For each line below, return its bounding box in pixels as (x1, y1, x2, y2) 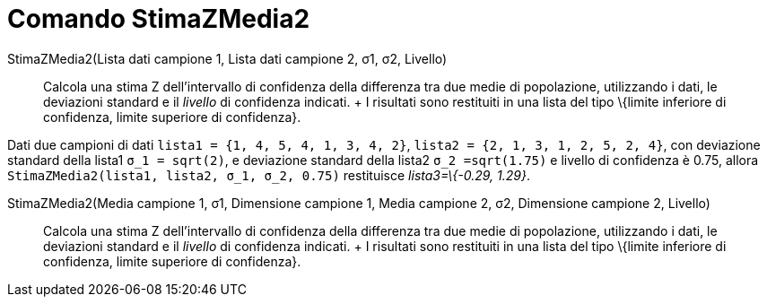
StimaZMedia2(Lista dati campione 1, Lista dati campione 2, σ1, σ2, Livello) (7, 50, 448, 66)
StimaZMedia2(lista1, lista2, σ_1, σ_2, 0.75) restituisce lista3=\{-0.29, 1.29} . (7, 167, 531, 183)
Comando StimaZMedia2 (7, 4, 310, 34)
